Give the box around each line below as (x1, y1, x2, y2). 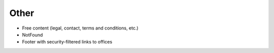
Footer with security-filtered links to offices (22, 39, 113, 45)
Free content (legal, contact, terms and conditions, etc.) (22, 25, 139, 31)
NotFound (22, 31, 43, 37)
